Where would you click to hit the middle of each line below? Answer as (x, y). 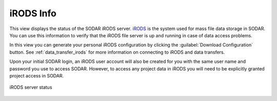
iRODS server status (31, 87)
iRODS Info (33, 13)
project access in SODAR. (37, 75)
